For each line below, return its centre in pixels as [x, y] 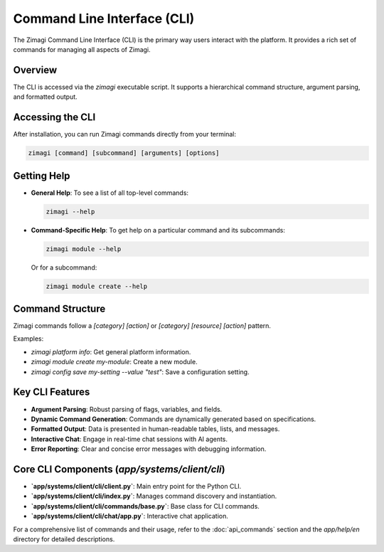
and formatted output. [45, 97]
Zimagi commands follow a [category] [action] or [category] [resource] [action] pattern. [142, 326]
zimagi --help [70, 211]
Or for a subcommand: [64, 267]
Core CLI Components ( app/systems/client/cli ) [119, 469]
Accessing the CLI [54, 117]
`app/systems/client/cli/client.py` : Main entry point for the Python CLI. [136, 486]
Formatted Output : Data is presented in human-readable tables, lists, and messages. [155, 429]
